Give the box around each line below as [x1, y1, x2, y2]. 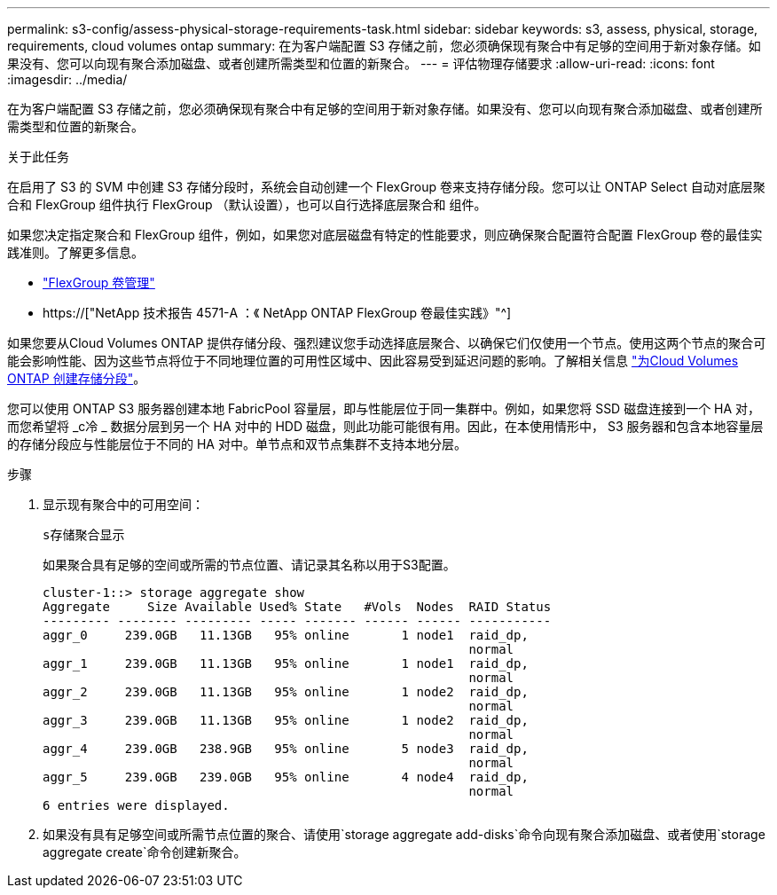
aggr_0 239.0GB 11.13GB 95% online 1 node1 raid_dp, [43, 628, 529, 642]
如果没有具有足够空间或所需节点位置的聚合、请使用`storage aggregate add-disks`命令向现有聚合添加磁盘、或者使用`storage [43, 827, 765, 842]
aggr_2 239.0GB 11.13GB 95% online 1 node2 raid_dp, [43, 685, 529, 699]
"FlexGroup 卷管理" [43, 275, 155, 290]
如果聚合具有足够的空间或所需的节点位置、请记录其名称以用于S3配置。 [43, 557, 456, 572]
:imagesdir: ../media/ [7, 72, 128, 87]
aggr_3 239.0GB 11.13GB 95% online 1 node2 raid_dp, [43, 713, 529, 727]
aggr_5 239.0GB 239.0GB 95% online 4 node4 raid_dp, [43, 770, 529, 784]
